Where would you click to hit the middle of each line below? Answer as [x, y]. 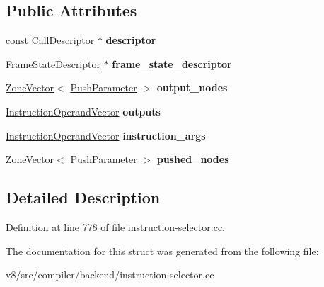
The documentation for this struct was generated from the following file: [162, 251]
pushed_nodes [193, 159]
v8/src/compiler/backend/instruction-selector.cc [110, 275]
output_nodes [192, 88]
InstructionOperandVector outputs [83, 111]
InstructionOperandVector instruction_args [106, 135]
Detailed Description [83, 197]
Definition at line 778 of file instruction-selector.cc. [115, 226]
